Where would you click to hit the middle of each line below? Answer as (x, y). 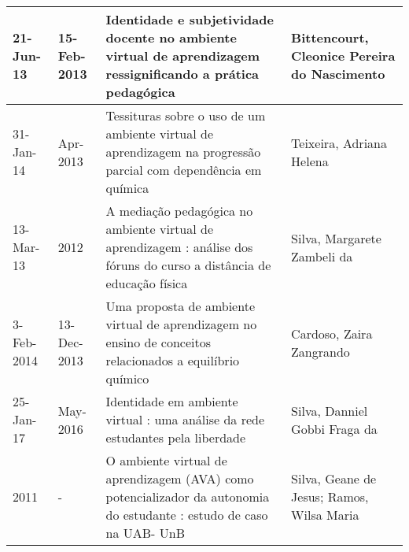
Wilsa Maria (325, 515)
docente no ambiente (171, 37)
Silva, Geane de (334, 478)
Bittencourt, (330, 37)
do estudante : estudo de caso (187, 515)
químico (127, 378)
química (127, 188)
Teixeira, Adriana (339, 143)
